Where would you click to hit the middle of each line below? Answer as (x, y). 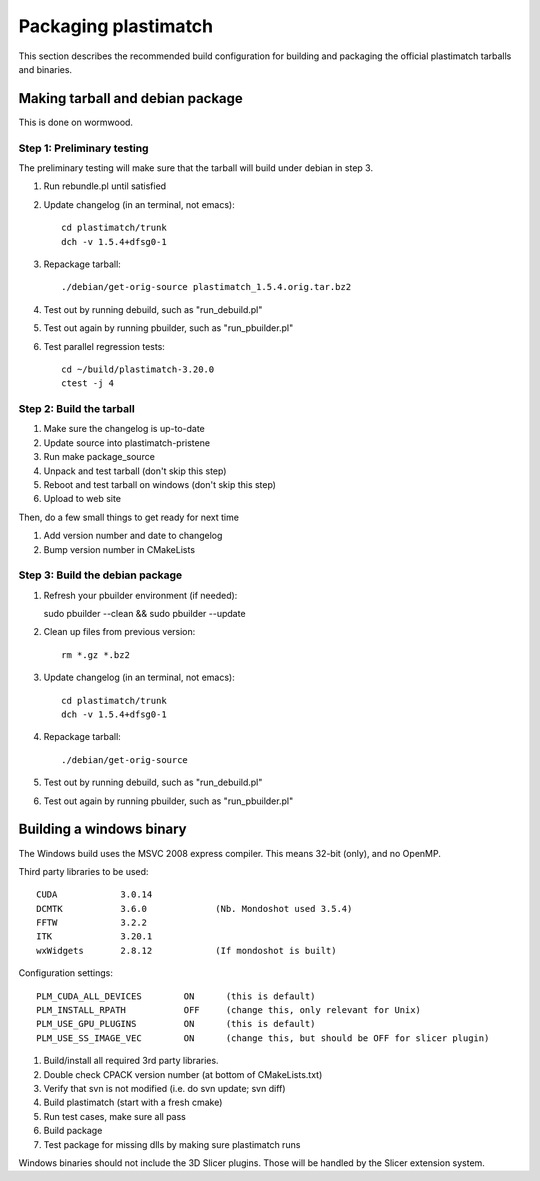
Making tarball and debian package (131, 98)
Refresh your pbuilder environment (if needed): (140, 595)
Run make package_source (99, 457)
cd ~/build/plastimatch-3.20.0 (138, 369)
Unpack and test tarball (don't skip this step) (135, 471)
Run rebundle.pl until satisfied (105, 186)
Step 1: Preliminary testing (83, 148)
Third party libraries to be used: (83, 871)
